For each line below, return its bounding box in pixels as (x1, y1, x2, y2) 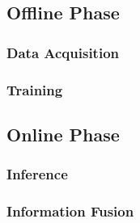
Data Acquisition (6, 42, 119, 62)
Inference (6, 164, 68, 184)
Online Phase (6, 121, 120, 146)
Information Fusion (6, 201, 134, 221)
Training (6, 79, 63, 99)
